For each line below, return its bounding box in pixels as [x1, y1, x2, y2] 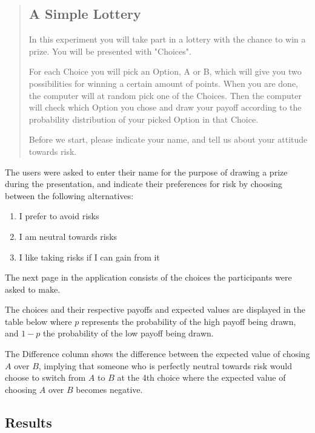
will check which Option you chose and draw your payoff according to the [28, 101, 302, 114]
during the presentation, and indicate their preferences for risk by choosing [5, 177, 282, 190]
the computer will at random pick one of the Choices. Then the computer [28, 89, 302, 101]
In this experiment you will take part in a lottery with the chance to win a [28, 33, 306, 46]
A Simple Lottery [28, 4, 141, 23]
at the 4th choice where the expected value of [117, 371, 286, 384]
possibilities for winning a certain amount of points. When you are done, [28, 77, 298, 89]
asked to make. [5, 282, 61, 295]
